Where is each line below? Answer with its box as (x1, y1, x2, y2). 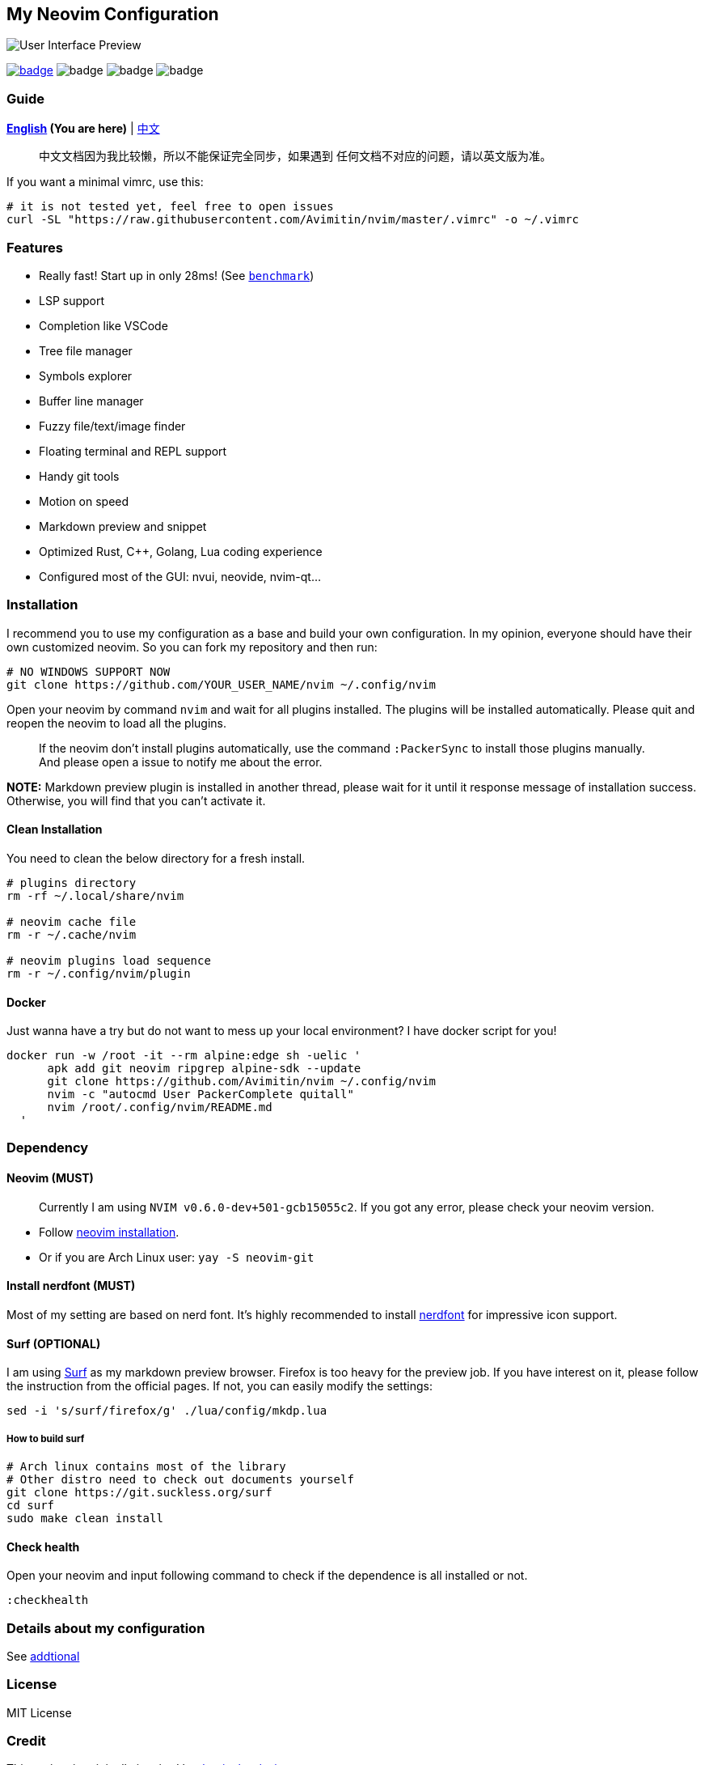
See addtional (6, 1648, 80, 1663)
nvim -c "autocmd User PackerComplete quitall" (47, 1088, 354, 1101)
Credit (6, 1733, 46, 1750)
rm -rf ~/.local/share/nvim (6, 889, 184, 902)
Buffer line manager (39, 393, 144, 408)
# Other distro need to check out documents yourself (6, 1472, 354, 1486)
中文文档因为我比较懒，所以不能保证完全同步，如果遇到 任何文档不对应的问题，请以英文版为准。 (39, 149, 551, 163)
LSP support (39, 293, 105, 308)
